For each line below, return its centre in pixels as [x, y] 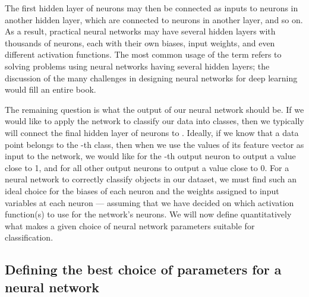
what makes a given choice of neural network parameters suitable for [130, 225]
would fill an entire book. [51, 89]
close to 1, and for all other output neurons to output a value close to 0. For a [147, 167]
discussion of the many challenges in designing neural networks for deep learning [151, 78]
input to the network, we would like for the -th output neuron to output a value [150, 156]
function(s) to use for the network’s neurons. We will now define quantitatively [148, 214]
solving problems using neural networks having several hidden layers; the [137, 66]
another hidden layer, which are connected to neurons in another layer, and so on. [154, 19]
